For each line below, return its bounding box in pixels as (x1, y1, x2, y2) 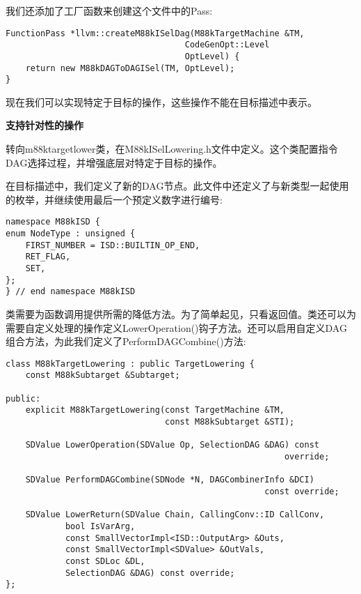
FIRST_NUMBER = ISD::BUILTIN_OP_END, (25, 240, 200, 250)
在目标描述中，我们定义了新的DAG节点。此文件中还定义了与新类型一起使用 (6, 178, 349, 193)
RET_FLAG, (25, 252, 71, 262)
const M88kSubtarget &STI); (165, 417, 295, 427)
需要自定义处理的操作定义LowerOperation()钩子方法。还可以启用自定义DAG (6, 320, 347, 335)
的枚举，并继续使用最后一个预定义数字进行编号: (6, 192, 223, 206)
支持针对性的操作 (6, 118, 83, 132)
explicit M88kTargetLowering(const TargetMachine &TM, (25, 405, 284, 416)
